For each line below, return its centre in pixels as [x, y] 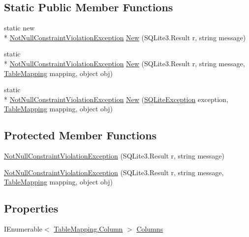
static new [19, 28]
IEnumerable [23, 229]
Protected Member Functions [80, 135]
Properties [31, 208]
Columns [150, 229]
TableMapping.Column [88, 229]
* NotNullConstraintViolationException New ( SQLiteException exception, [116, 99]
